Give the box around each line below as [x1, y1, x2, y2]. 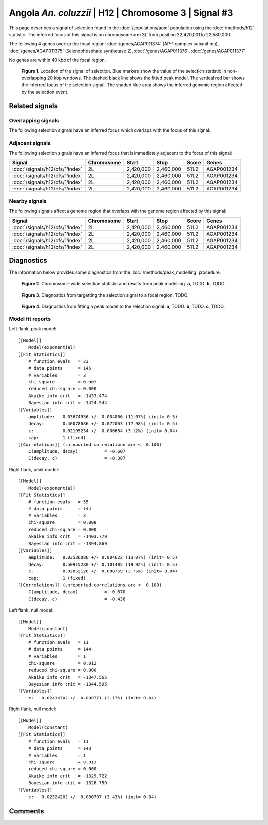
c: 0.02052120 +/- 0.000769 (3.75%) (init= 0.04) [28, 569, 178, 574]
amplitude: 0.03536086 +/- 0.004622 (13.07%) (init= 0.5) [28, 555, 178, 560]
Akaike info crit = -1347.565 [28, 674, 107, 680]
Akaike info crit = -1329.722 [28, 773, 107, 779]
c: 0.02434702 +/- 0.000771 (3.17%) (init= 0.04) [28, 695, 157, 700]
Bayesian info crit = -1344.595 [28, 681, 107, 687]
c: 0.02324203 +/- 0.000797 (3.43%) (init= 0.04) [28, 794, 157, 800]
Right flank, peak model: [9, 466, 59, 472]
